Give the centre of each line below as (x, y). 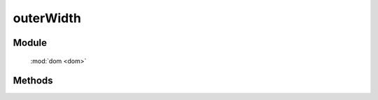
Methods (33, 81)
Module (30, 43)
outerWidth (47, 18)
